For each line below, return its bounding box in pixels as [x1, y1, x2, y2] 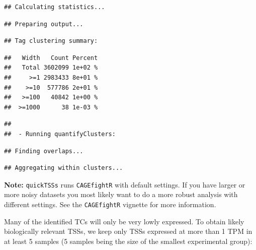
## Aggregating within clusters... [4, 164, 123, 172]
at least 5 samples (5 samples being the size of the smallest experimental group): [4, 235, 252, 246]
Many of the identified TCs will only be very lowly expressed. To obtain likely [4, 216, 244, 226]
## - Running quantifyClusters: [4, 130, 116, 138]
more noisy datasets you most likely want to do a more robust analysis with [4, 189, 238, 200]
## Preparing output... [4, 20, 83, 28]
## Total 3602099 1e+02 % [4, 64, 98, 72]
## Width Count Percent [4, 54, 98, 61]
